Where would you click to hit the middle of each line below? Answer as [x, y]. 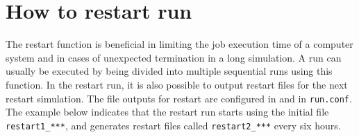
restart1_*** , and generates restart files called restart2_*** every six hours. [173, 125]
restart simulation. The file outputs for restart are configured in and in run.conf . [179, 98]
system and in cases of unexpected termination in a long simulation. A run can [174, 57]
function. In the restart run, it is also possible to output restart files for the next [177, 84]
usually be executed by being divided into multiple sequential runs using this [169, 71]
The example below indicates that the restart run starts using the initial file [167, 112]
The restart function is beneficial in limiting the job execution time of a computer [179, 44]
